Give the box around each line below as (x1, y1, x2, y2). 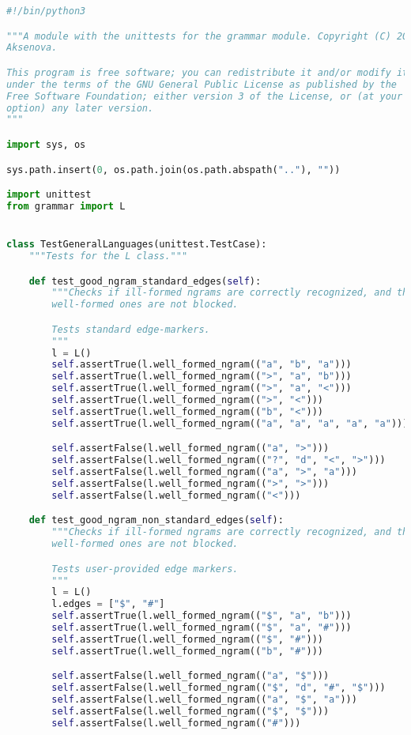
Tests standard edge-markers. (51, 323, 210, 335)
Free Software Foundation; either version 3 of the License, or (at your (6, 90, 403, 102)
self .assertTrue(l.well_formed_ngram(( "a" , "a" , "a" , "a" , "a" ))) (51, 417, 409, 429)
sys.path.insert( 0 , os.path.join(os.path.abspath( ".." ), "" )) (6, 164, 341, 175)
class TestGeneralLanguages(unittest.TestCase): (6, 239, 267, 251)
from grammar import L (6, 200, 126, 212)
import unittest (6, 189, 92, 201)
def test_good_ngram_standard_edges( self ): (28, 275, 262, 287)
